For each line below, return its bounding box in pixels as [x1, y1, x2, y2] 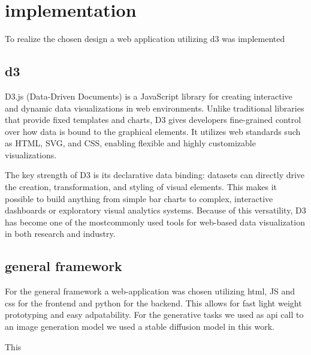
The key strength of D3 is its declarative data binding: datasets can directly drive [5, 169, 305, 181]
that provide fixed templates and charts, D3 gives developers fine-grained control [5, 113, 301, 126]
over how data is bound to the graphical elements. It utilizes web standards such [5, 125, 301, 137]
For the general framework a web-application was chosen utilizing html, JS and [5, 285, 295, 297]
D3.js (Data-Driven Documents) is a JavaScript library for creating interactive [5, 89, 292, 102]
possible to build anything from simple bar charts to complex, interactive [5, 192, 273, 204]
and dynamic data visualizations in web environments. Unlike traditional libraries [5, 101, 304, 114]
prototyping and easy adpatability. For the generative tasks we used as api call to [5, 308, 304, 321]
